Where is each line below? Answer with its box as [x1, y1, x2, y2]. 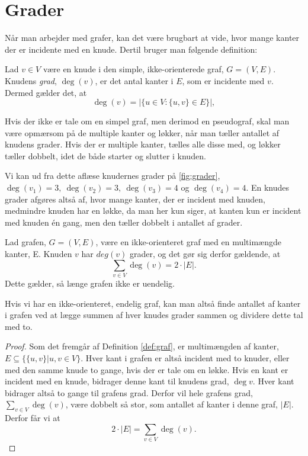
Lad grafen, [5, 236, 46, 248]
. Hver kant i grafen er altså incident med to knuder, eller [81, 351, 290, 364]
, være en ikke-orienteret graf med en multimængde [95, 236, 281, 248]
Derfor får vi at [5, 412, 60, 424]
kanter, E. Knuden [5, 248, 72, 260]
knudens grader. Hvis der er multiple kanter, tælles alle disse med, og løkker [5, 138, 281, 150]
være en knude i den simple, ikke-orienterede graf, [43, 63, 224, 75]
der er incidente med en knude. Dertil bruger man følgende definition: [5, 43, 258, 55]
